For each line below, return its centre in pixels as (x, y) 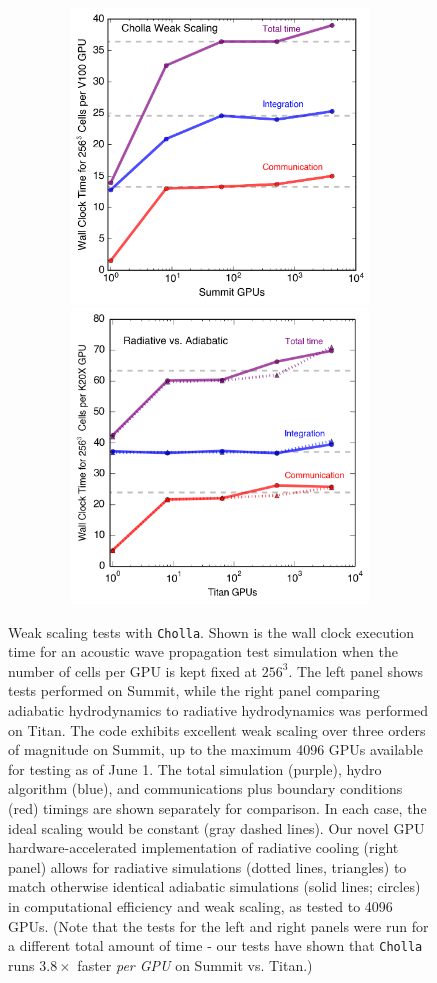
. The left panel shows (356, 670)
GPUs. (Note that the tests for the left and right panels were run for (218, 925)
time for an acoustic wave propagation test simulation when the (203, 651)
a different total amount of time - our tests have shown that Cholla (215, 945)
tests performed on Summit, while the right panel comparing (194, 690)
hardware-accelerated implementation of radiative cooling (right (203, 847)
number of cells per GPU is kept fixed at (133, 670)
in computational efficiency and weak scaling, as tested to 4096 (200, 905)
